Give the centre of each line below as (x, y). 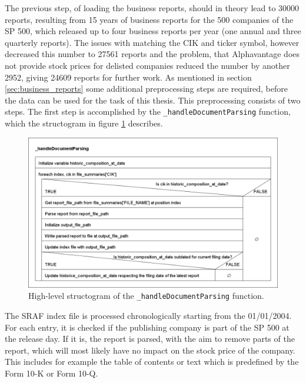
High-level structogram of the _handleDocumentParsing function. (146, 296)
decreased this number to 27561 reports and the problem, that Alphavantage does (152, 54)
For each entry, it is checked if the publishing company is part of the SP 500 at (147, 327)
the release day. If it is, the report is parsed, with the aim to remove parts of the (150, 339)
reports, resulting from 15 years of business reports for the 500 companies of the (149, 19)
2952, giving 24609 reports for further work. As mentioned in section (128, 77)
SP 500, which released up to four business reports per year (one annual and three (153, 31)
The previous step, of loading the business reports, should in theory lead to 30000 (152, 8)
